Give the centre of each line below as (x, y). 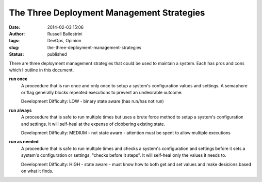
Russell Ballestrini (65, 33)
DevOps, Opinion (64, 41)
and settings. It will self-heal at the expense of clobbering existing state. (93, 124)
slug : (14, 47)
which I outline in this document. (41, 70)
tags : (14, 41)
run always (20, 110)
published (57, 54)
